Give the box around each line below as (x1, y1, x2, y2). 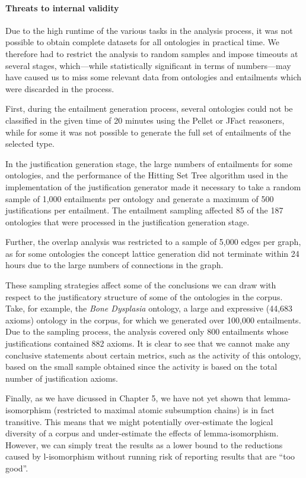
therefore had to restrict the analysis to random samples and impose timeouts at (5, 47, 298, 59)
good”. (5, 461, 28, 474)
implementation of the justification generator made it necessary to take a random (5, 180, 301, 193)
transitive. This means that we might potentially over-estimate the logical (5, 415, 273, 427)
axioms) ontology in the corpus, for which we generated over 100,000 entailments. (5, 313, 301, 326)
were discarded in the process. (5, 82, 114, 95)
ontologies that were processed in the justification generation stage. (5, 215, 250, 228)
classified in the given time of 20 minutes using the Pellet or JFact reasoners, (5, 114, 285, 126)
